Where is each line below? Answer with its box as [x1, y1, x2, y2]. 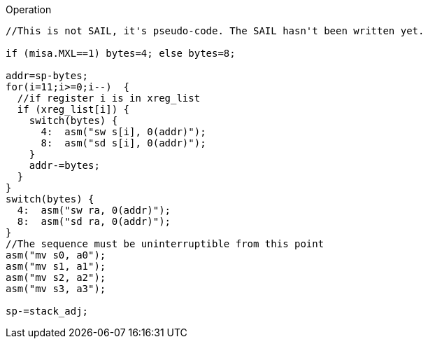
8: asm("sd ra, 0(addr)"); [17, 216, 171, 227]
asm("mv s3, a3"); [6, 283, 106, 294]
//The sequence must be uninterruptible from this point [6, 238, 324, 249]
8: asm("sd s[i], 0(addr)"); [41, 137, 206, 149]
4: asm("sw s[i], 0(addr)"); [41, 126, 206, 137]
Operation [6, 4, 52, 15]
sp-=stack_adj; [6, 305, 89, 317]
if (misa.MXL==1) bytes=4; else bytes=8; [6, 48, 236, 59]
